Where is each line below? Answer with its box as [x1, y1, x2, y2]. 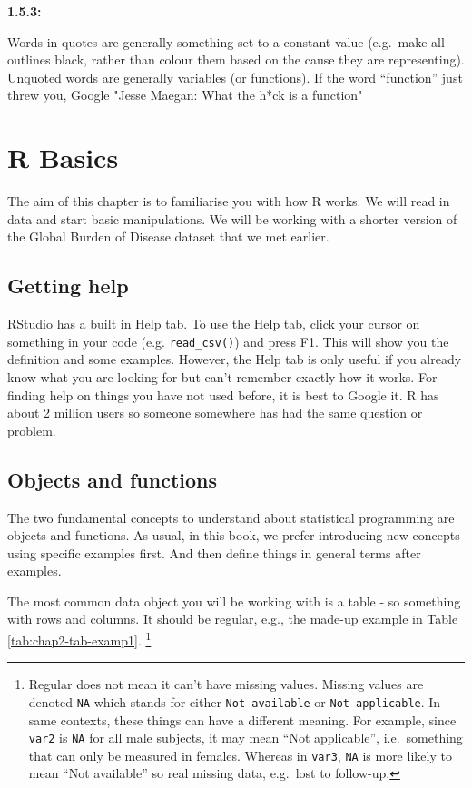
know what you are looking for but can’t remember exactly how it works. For [7, 367, 438, 386]
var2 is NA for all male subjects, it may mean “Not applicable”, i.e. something [28, 728, 463, 747]
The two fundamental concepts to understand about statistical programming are [7, 507, 455, 527]
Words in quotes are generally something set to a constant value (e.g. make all [7, 32, 445, 51]
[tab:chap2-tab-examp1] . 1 [7, 628, 152, 649]
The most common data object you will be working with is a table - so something [7, 591, 461, 610]
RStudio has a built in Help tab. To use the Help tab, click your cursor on [7, 314, 420, 333]
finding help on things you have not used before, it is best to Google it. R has [7, 385, 439, 404]
